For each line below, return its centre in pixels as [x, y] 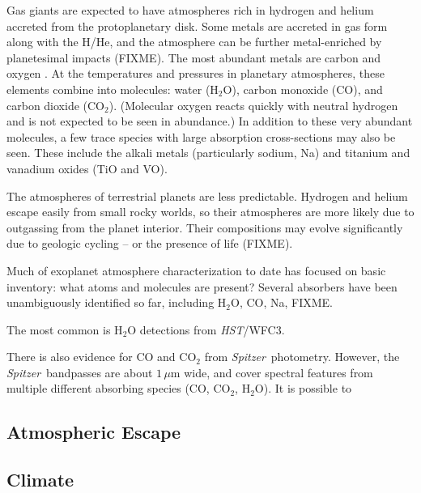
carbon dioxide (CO [56, 105]
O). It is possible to [303, 388]
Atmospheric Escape [94, 432]
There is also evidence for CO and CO [102, 357]
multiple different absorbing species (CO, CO [119, 388]
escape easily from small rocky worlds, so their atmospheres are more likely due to [210, 212]
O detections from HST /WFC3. [206, 329]
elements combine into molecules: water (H [113, 89]
